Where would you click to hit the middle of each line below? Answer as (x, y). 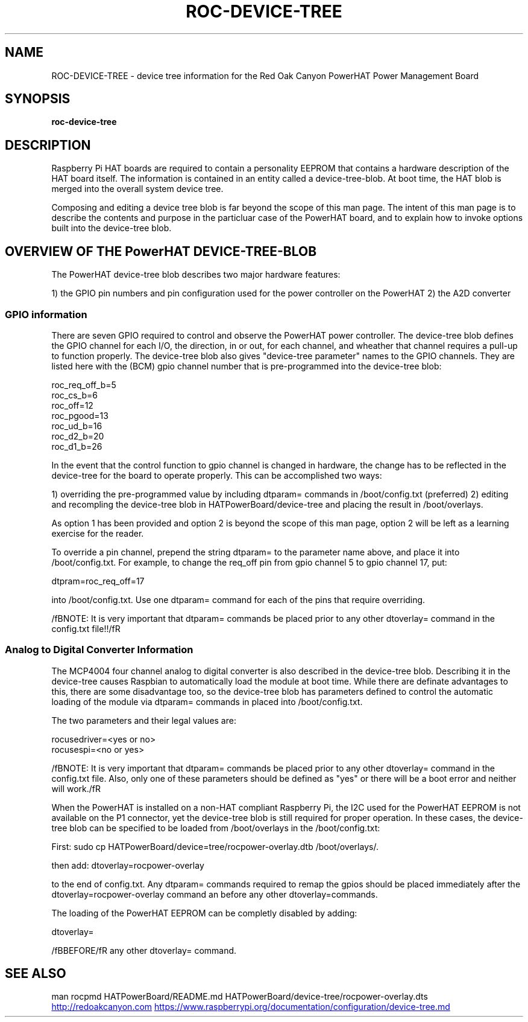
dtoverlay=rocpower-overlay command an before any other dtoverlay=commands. (215, 894)
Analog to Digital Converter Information (99, 650)
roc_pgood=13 (80, 415)
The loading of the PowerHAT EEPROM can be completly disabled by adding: (204, 913)
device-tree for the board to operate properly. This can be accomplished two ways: (217, 475)
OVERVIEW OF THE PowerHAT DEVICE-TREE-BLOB (161, 251)
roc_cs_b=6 (74, 395)
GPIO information (46, 314)
